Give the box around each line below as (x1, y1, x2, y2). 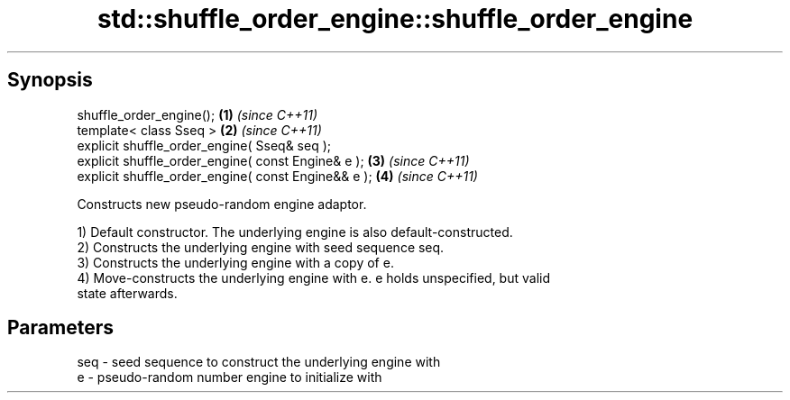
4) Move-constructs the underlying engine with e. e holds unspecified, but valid (77, 269, 550, 286)
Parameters (7, 316, 114, 340)
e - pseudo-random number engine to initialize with (77, 369, 382, 386)
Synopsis (7, 68, 93, 92)
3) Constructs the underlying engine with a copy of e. (77, 254, 394, 270)
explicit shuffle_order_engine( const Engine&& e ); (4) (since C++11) (77, 168, 478, 184)
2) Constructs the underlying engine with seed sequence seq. (77, 239, 445, 255)
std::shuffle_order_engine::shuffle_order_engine (96, 4, 694, 34)
